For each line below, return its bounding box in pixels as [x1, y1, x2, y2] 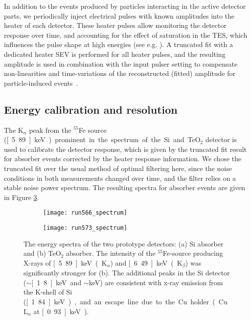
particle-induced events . [4, 77, 78, 88]
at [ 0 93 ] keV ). [33, 306, 89, 316]
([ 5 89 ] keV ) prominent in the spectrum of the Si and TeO [4, 134, 201, 145]
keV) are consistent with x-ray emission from [89, 277, 223, 287]
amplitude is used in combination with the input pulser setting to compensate [4, 58, 238, 69]
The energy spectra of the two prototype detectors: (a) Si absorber [23, 238, 224, 248]
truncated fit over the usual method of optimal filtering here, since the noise [4, 163, 232, 173]
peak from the [29, 124, 71, 135]
